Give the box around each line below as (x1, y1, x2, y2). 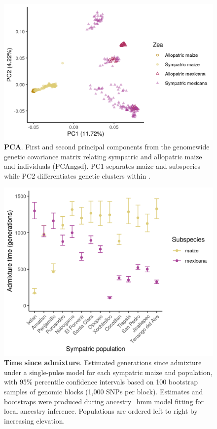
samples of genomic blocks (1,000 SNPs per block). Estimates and (4, 386, 203, 396)
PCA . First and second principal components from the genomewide (4, 142, 210, 152)
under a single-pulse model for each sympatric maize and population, (4, 367, 213, 377)
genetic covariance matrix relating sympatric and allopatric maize (4, 151, 202, 161)
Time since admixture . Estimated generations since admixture (4, 357, 202, 368)
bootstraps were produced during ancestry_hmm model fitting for (4, 396, 204, 406)
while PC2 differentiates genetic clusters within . (4, 170, 150, 181)
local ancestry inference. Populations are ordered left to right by (4, 406, 198, 416)
